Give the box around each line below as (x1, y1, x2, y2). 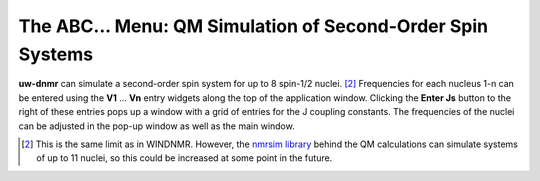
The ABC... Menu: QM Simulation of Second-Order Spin (18, 15, 489, 37)
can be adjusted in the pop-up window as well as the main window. (18, 120, 295, 132)
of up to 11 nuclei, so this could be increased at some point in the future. (36, 152, 333, 164)
